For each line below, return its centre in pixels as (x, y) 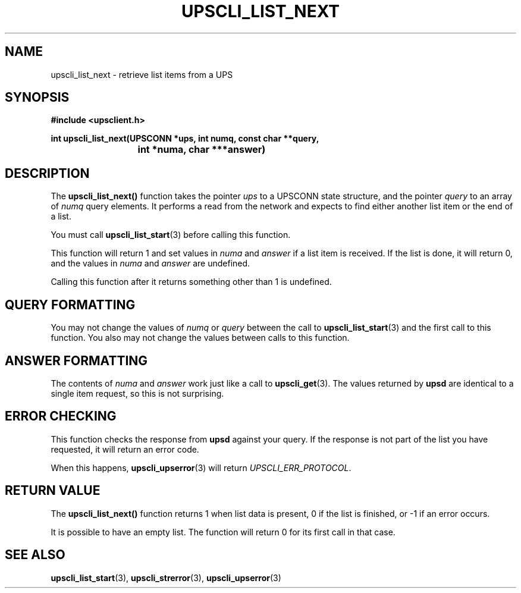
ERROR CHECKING (61, 416)
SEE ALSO (35, 555)
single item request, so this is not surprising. (137, 393)
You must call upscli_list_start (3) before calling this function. (171, 235)
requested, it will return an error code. (125, 449)
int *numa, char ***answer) (202, 150)
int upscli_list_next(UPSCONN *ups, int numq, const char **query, (185, 139)
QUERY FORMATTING (70, 305)
